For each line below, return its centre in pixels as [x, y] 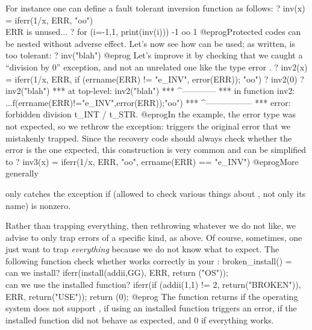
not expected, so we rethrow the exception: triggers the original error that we [148, 126]
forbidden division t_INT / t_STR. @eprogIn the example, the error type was [151, 114]
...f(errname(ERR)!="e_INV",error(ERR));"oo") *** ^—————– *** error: [148, 102]
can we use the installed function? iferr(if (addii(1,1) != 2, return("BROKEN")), [153, 285]
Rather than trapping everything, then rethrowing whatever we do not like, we [151, 226]
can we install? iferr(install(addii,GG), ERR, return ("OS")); [117, 272]
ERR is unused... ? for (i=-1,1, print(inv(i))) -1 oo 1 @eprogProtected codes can [153, 32]
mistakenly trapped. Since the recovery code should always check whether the [149, 138]
